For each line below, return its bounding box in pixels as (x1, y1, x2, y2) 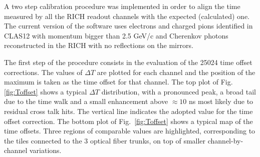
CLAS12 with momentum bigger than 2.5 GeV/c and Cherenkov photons (4, 30, 228, 40)
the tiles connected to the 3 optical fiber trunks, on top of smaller (4, 135, 206, 145)
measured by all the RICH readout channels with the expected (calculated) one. (4, 10, 250, 21)
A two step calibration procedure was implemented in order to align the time (4, 1, 240, 11)
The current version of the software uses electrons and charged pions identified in (4, 20, 253, 31)
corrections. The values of (4, 66, 83, 77)
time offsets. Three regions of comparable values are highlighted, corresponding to (4, 125, 255, 136)
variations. (29, 145, 62, 155)
